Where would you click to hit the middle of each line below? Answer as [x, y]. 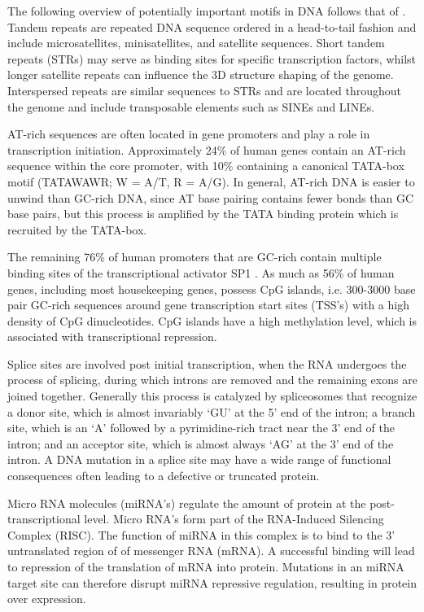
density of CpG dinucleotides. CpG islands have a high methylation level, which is [212, 320]
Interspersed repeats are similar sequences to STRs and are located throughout [204, 90]
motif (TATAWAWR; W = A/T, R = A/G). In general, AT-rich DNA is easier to [211, 181]
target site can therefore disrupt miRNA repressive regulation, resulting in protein [212, 582]
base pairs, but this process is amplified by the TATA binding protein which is [203, 214]
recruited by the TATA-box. [77, 229]
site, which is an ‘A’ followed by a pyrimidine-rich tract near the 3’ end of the [201, 428]
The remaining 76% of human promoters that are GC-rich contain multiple [195, 257]
